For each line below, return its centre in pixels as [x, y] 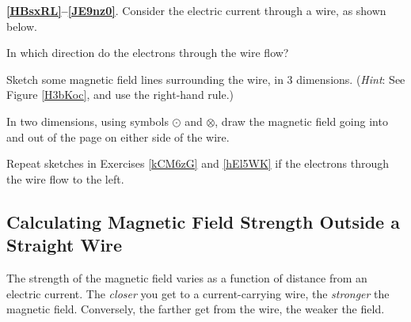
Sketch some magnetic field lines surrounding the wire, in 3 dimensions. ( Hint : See [206, 79]
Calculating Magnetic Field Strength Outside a [203, 221]
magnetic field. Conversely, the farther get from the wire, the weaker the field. [196, 309]
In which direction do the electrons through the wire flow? [148, 53]
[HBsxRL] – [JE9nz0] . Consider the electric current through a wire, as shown [196, 10]
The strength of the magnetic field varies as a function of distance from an [187, 277]
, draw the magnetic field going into [301, 121]
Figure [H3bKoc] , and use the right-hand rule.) [120, 95]
